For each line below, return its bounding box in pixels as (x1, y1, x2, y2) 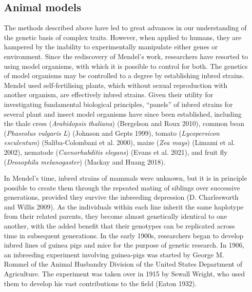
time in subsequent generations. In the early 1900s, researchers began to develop (4, 230, 244, 240)
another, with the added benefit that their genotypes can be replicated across (4, 221, 235, 231)
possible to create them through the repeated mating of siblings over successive (4, 182, 240, 192)
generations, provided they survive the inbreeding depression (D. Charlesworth (4, 192, 239, 202)
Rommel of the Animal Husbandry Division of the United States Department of (4, 259, 242, 269)
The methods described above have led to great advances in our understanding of (4, 22, 247, 33)
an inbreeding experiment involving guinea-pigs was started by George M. (4, 249, 224, 259)
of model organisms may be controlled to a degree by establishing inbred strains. (4, 70, 245, 81)
